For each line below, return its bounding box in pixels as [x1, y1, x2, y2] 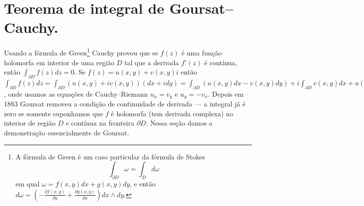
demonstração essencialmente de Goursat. [4, 127, 129, 137]
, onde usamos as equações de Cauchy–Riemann [4, 88, 148, 99]
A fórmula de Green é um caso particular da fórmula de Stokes [15, 151, 205, 161]
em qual [15, 178, 40, 188]
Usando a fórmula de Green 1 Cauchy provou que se [4, 46, 158, 57]
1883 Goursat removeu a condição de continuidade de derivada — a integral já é [4, 99, 246, 109]
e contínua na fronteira [65, 118, 134, 128]
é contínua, [204, 57, 238, 67]
